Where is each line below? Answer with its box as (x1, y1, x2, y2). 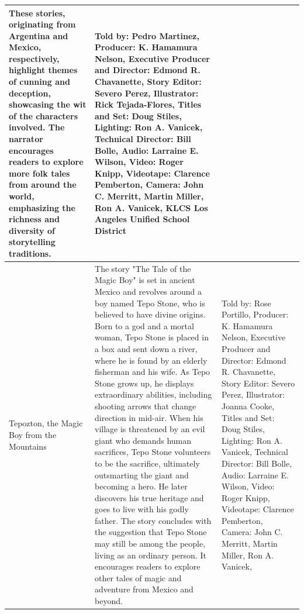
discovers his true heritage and (95, 491, 204, 503)
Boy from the (9, 428, 57, 440)
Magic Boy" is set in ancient (95, 274, 195, 286)
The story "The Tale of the (95, 262, 191, 274)
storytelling (9, 236, 56, 248)
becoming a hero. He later (95, 480, 188, 492)
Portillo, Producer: (222, 308, 289, 320)
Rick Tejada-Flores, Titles (95, 98, 202, 111)
